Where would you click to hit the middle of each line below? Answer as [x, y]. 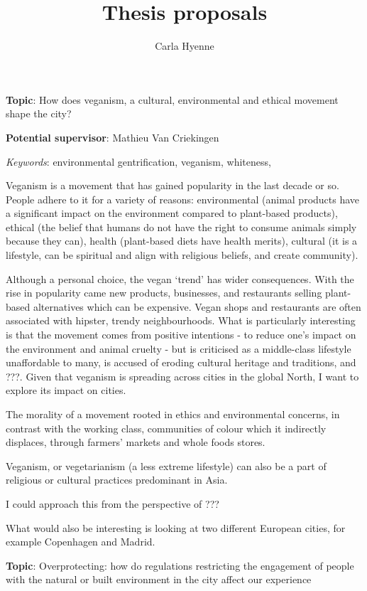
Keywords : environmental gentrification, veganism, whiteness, [138, 161]
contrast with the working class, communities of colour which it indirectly [166, 428]
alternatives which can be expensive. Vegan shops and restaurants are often [197, 306]
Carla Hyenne [185, 46]
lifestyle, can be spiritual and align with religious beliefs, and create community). [182, 255]
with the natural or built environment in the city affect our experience [159, 579]
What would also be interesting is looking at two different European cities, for [176, 527]
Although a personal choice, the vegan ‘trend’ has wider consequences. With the [180, 278]
